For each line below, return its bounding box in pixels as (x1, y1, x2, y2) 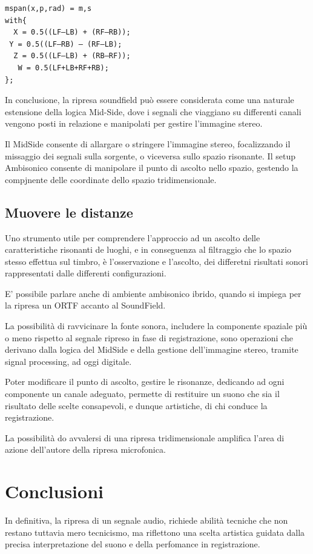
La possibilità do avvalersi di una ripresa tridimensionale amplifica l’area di (5, 431, 285, 444)
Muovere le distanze (5, 202, 133, 221)
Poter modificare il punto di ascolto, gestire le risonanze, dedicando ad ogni (5, 375, 285, 388)
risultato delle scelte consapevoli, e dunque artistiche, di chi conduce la (5, 399, 268, 412)
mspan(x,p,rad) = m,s (5, 4, 92, 13)
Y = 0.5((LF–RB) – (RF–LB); (9, 39, 122, 48)
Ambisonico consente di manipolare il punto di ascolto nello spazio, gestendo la (5, 161, 298, 174)
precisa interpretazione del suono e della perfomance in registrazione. (5, 538, 260, 550)
